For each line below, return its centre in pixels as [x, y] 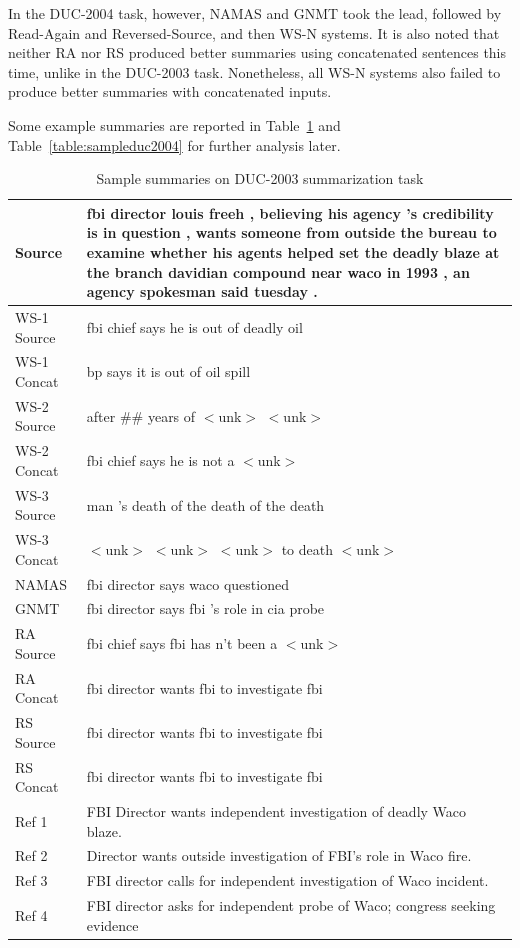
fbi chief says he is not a [160, 460]
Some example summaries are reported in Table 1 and [174, 124]
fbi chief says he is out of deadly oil [194, 326]
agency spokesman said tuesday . [202, 291]
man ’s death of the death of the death [205, 504]
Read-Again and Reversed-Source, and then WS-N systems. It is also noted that [254, 32]
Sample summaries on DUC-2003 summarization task [260, 178]
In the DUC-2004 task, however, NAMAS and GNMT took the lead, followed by [255, 13]
